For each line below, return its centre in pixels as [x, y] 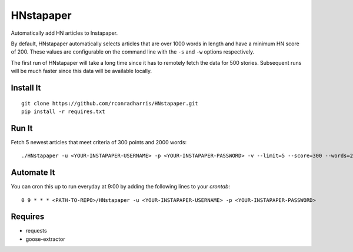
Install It [26, 87]
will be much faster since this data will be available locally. [81, 71]
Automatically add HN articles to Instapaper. [64, 33]
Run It [22, 128]
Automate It [33, 173]
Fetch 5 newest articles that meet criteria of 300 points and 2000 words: [99, 142]
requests [36, 231]
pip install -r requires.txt [63, 111]
